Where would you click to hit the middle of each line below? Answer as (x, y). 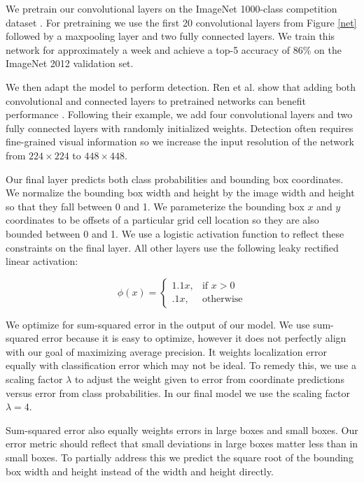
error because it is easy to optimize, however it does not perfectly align (194, 338)
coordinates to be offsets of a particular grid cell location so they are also (162, 220)
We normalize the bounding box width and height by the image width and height (180, 193)
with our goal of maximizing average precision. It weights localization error (166, 351)
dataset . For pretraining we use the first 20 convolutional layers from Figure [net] (181, 22)
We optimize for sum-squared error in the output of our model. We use (158, 324)
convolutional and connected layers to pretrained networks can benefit (156, 100)
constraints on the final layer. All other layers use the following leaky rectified (172, 247)
